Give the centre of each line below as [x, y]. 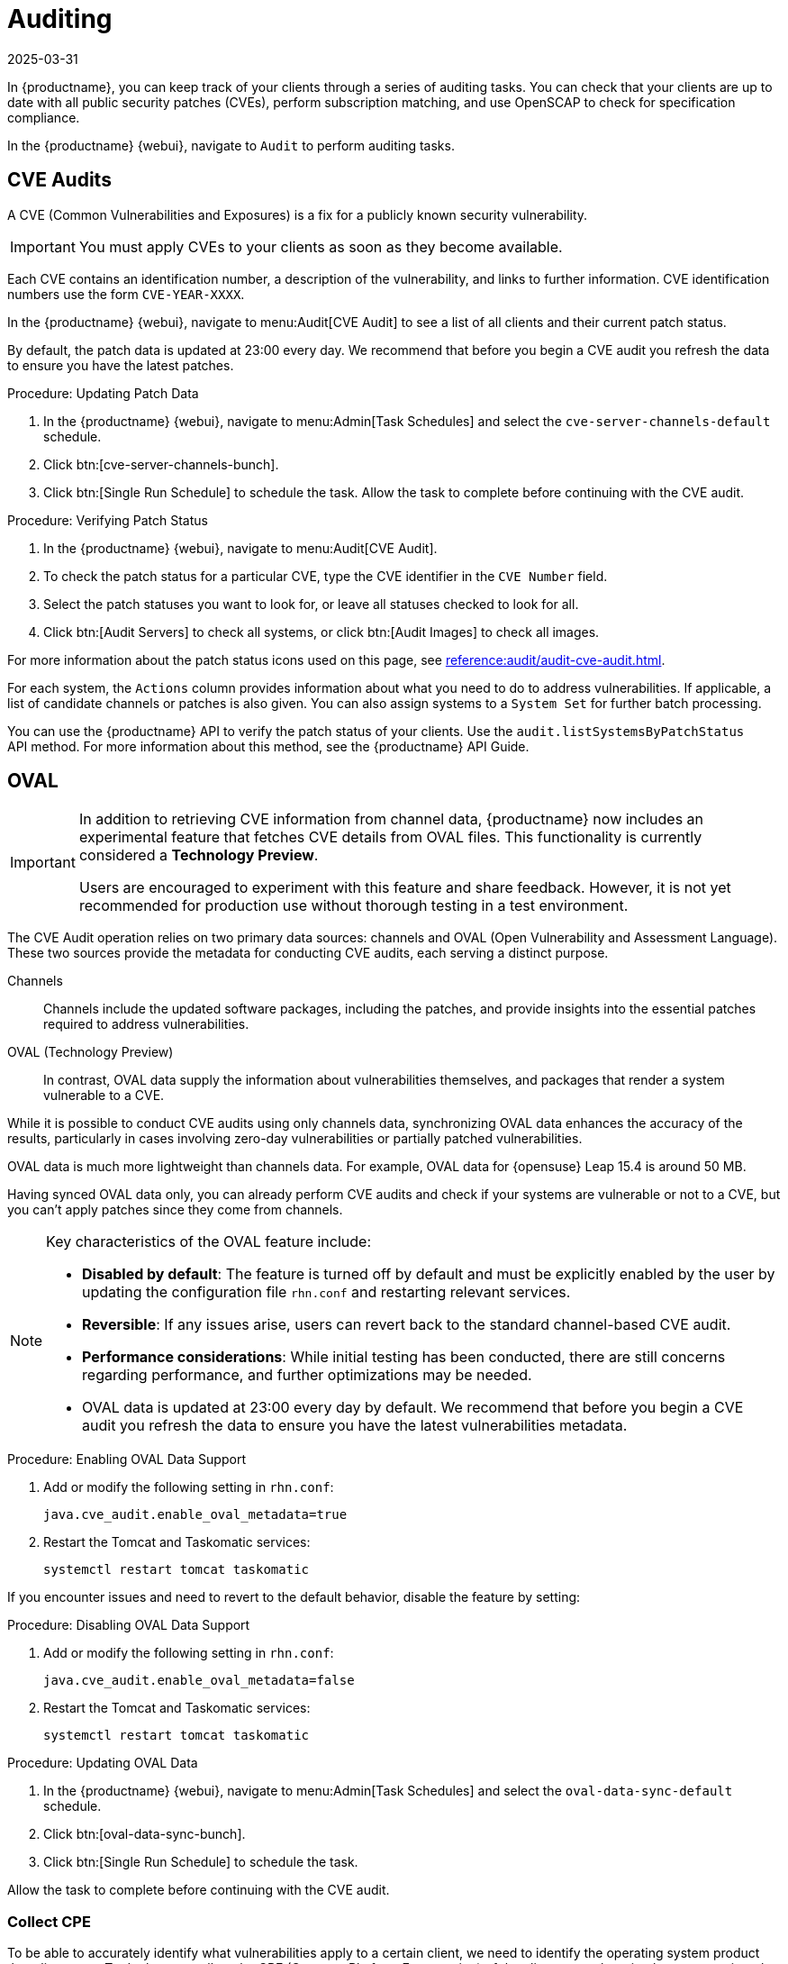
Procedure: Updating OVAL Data [103, 1763]
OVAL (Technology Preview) [91, 1052]
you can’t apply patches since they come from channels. [175, 1210]
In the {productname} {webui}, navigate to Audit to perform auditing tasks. [231, 145]
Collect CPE [49, 1921]
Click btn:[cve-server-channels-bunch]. [161, 464]
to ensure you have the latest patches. [121, 365]
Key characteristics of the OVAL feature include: [209, 1242]
